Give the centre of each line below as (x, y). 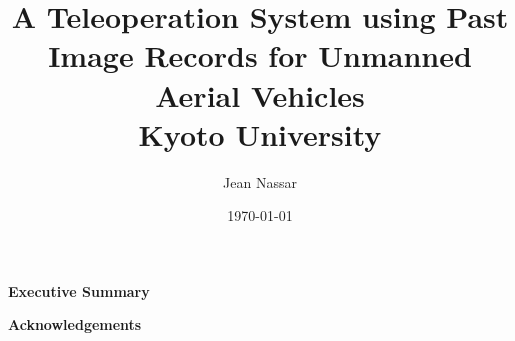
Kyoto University (260, 133)
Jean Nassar (260, 181)
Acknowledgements (75, 324)
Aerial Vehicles (260, 94)
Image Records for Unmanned (260, 55)
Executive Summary (79, 290)
